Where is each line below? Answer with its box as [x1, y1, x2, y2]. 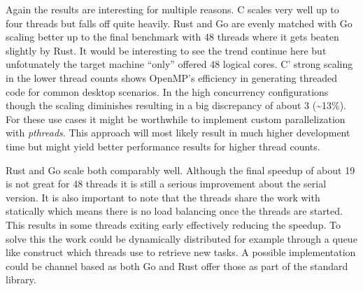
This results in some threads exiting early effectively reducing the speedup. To [6, 217, 341, 232]
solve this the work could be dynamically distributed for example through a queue [6, 231, 357, 246]
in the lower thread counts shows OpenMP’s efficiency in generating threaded [6, 70, 337, 85]
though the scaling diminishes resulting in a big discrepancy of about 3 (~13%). [6, 98, 347, 113]
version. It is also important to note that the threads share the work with [6, 190, 320, 204]
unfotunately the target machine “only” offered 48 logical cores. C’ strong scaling [6, 57, 353, 71]
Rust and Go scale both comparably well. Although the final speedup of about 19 [6, 162, 355, 177]
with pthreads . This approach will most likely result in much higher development [6, 125, 350, 140]
